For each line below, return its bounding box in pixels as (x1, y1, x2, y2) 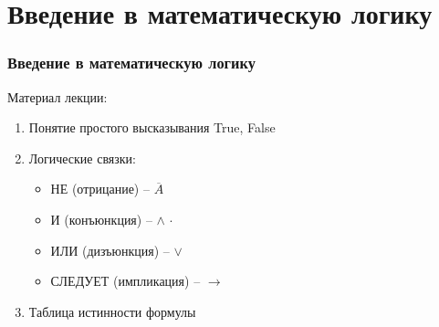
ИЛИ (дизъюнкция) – (50, 240, 170, 259)
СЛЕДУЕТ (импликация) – (50, 271, 201, 290)
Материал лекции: (7, 87, 108, 106)
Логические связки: (28, 148, 136, 167)
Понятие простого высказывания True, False (28, 118, 276, 137)
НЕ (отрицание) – (50, 179, 150, 198)
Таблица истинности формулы (28, 301, 196, 321)
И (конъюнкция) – (50, 209, 152, 228)
